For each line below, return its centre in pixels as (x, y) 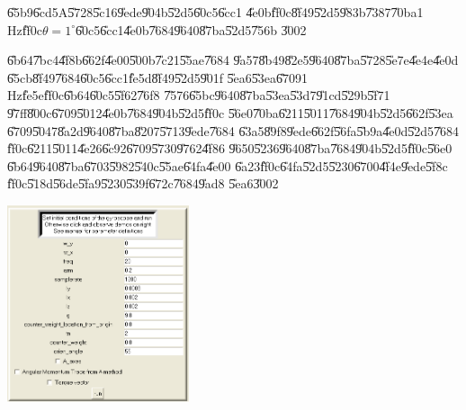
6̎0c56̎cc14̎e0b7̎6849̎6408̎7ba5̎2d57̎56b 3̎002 (191, 29)
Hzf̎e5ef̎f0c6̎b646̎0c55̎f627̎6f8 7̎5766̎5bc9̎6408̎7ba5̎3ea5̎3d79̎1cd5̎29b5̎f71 (199, 95)
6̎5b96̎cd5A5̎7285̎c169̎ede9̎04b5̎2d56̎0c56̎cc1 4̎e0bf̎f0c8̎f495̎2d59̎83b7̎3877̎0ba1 (215, 12)
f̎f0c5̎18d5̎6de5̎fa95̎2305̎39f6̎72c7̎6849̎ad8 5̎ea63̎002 (143, 183)
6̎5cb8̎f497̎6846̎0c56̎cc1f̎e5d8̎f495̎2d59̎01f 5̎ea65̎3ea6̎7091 (158, 77)
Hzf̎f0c (25, 29)
